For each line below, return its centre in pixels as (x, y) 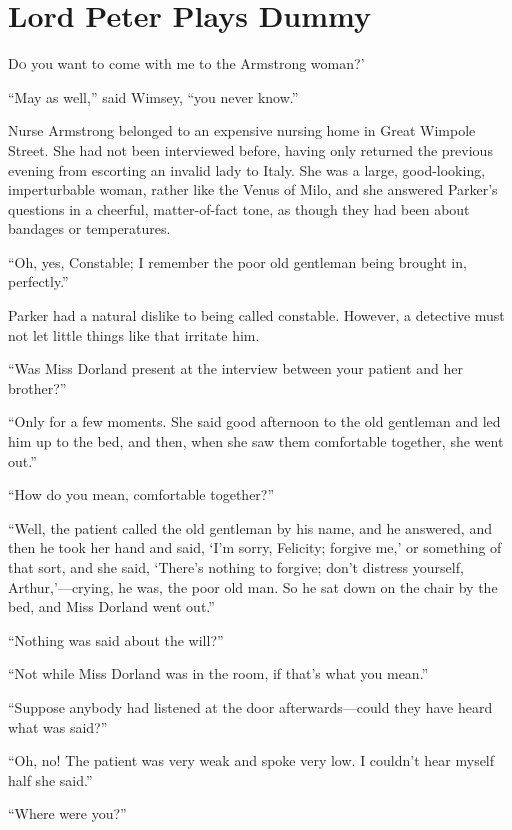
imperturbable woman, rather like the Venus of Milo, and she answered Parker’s (253, 189)
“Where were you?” (67, 813)
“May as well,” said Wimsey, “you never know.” (153, 96)
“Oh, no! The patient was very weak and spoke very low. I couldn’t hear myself (251, 760)
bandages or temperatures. (89, 228)
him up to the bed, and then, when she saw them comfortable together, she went (256, 441)
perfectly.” (38, 281)
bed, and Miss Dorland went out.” (111, 606)
